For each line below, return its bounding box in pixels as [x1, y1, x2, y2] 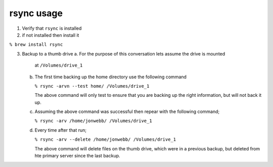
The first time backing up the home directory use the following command [34, 74, 187, 80]
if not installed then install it [22, 32, 79, 38]
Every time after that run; [34, 127, 87, 133]
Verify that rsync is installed [22, 25, 82, 31]
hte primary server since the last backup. [34, 153, 121, 159]
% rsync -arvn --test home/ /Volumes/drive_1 [34, 83, 150, 89]
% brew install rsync [9, 42, 63, 47]
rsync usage [9, 8, 63, 19]
